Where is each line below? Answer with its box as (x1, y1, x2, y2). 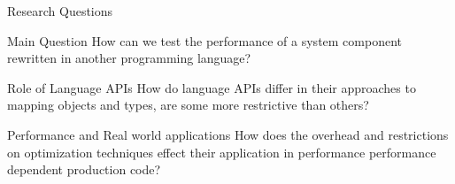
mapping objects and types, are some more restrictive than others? (7, 96, 369, 114)
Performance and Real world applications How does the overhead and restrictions (7, 125, 449, 143)
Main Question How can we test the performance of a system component (7, 31, 403, 50)
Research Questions (7, 2, 113, 19)
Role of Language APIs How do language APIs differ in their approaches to (7, 78, 416, 96)
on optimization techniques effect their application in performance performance (7, 142, 436, 161)
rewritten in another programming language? (7, 49, 251, 67)
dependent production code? (7, 160, 161, 179)
